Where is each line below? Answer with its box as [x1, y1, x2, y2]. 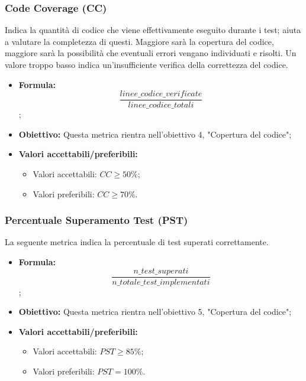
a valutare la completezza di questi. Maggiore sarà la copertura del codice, [5, 35, 274, 47]
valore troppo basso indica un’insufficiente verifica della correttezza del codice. [5, 58, 288, 70]
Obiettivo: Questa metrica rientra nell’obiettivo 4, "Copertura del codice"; [18, 128, 292, 140]
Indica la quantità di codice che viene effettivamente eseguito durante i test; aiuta [5, 24, 301, 36]
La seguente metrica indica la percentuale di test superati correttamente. [5, 236, 269, 248]
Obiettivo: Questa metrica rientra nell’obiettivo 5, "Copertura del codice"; [18, 305, 292, 318]
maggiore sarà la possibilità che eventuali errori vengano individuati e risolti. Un [5, 47, 297, 59]
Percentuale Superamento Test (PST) [5, 213, 188, 227]
